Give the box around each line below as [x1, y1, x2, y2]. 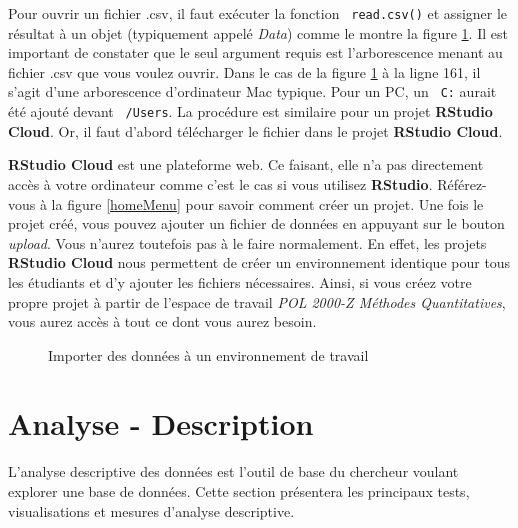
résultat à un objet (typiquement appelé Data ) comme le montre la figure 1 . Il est [8, 22, 508, 43]
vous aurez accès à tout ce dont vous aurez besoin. [8, 311, 317, 332]
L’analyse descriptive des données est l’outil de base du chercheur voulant [8, 461, 459, 482]
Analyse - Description [8, 403, 314, 444]
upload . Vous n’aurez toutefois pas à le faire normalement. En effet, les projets [8, 232, 487, 253]
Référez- [437, 173, 487, 194]
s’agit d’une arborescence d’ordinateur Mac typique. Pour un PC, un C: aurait [8, 81, 497, 102]
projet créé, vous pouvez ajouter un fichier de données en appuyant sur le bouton [8, 213, 505, 234]
